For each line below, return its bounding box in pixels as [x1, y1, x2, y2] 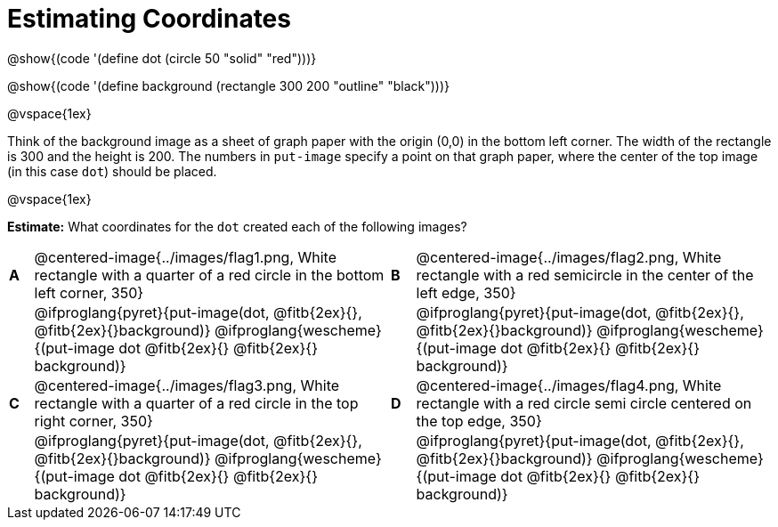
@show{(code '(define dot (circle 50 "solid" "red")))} [7, 50, 317, 66]
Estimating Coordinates [7, 4, 291, 34]
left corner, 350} [34, 283, 144, 302]
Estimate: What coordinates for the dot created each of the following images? [7, 218, 467, 234]
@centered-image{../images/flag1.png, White [34, 247, 337, 266]
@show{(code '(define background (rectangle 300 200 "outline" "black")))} [7, 77, 450, 93]
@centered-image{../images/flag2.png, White [416, 247, 722, 266]
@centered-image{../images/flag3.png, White [34, 376, 340, 394]
